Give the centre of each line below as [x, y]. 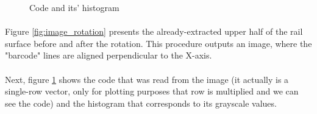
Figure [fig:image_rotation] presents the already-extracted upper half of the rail [154, 31]
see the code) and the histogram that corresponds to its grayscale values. [141, 103]
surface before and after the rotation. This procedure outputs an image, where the [158, 43]
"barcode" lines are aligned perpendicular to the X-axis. [109, 55]
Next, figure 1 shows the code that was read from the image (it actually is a [147, 79]
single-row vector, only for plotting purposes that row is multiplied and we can [152, 91]
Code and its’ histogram [74, 7]
